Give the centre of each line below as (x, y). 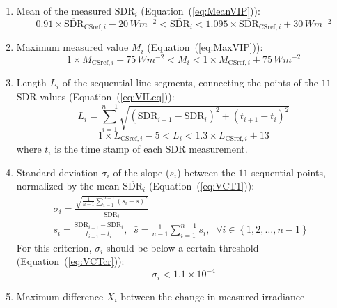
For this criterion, (54, 247)
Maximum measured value (72, 47)
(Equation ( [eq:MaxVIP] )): (205, 47)
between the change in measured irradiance (213, 296)
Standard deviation (57, 172)
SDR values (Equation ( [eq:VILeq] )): (95, 96)
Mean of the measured (64, 10)
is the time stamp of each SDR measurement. (151, 149)
